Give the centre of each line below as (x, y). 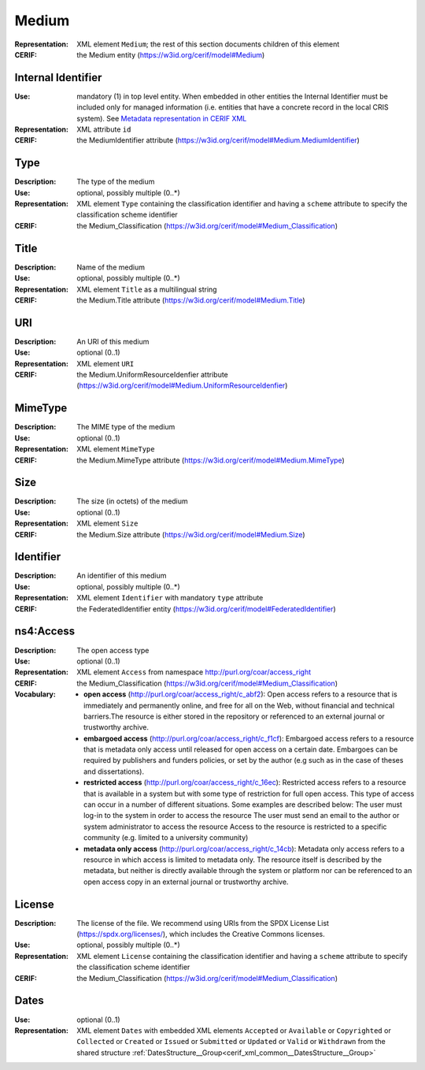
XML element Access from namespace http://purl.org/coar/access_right (194, 672)
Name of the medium (111, 267)
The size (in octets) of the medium (132, 501)
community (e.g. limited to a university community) (166, 838)
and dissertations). (114, 771)
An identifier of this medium (122, 576)
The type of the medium (116, 182)
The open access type (113, 650)
